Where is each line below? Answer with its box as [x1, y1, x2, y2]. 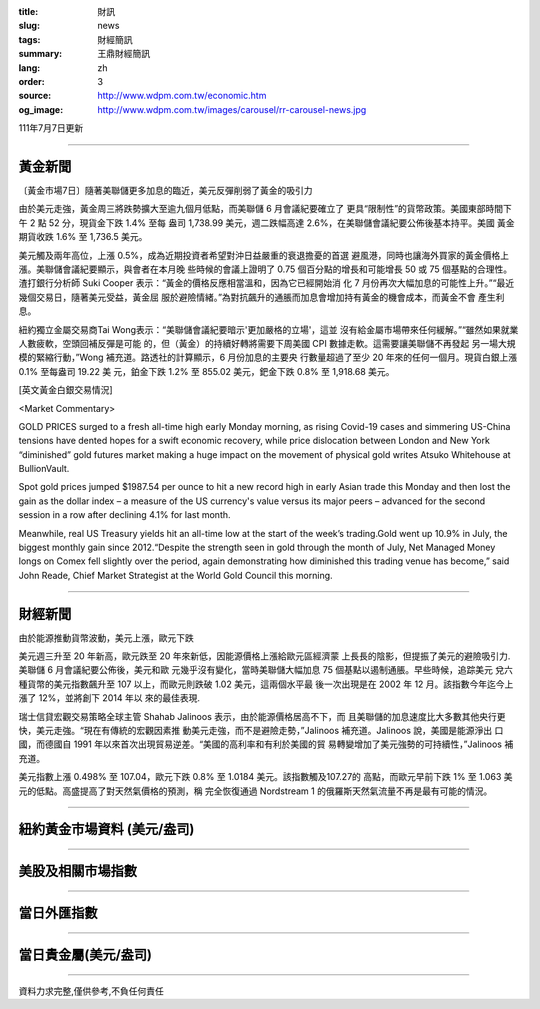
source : [18, 90, 52, 102]
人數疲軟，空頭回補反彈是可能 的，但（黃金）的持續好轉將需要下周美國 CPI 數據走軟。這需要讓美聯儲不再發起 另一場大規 [18, 337, 516, 349]
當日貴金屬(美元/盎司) [18, 946, 152, 964]
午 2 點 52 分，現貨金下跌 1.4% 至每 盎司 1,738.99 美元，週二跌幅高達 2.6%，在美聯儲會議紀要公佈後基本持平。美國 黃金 [18, 216, 515, 229]
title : [18, 6, 39, 17]
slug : [18, 20, 40, 32]
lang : [18, 61, 41, 74]
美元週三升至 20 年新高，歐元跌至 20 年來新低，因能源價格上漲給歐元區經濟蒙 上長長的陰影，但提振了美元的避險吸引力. [18, 650, 511, 662]
